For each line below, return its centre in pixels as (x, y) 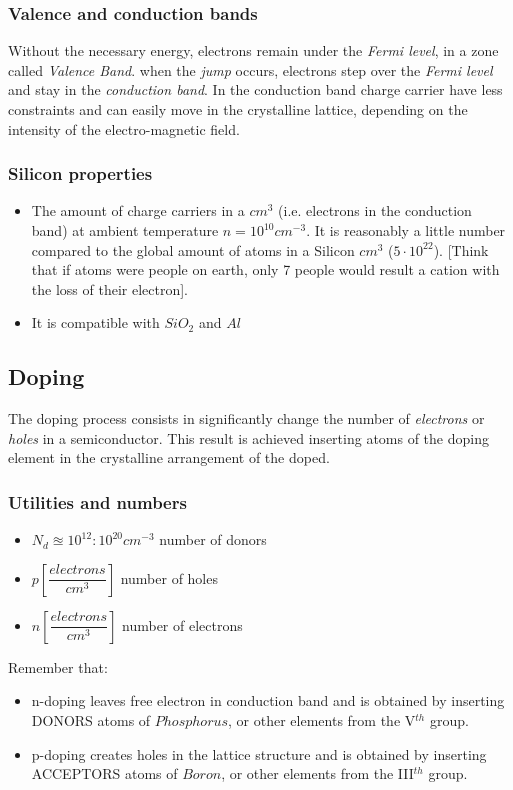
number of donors (213, 539)
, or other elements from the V (322, 719)
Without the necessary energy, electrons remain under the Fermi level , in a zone (253, 50)
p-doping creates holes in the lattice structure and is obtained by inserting (259, 753)
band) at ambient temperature (125, 230)
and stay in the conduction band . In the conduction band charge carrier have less (255, 89)
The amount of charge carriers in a (138, 210)
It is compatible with (95, 322)
